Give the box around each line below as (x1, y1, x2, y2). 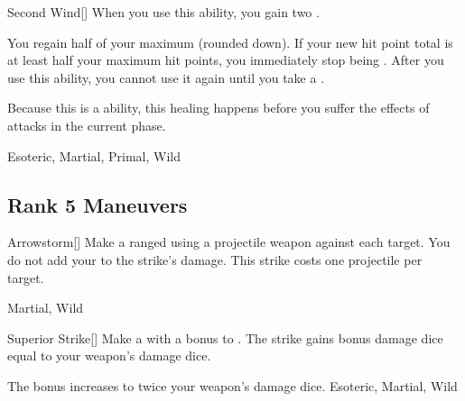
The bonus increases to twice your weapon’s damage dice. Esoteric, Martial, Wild (7, 376, 458, 395)
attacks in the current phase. (7, 115, 166, 134)
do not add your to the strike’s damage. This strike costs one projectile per (7, 250, 423, 269)
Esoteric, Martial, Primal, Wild (7, 146, 181, 165)
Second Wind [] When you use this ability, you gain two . (7, 3, 320, 21)
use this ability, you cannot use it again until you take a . (7, 68, 325, 87)
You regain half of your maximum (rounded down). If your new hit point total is (7, 32, 453, 51)
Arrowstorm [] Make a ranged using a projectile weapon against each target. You (7, 232, 451, 251)
